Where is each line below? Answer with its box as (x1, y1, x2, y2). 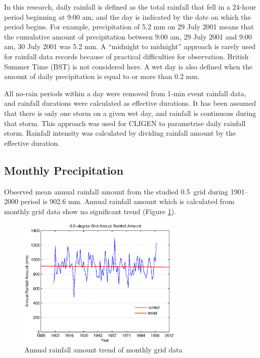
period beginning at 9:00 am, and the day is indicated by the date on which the (4, 11, 251, 22)
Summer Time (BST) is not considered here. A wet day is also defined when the (4, 61, 252, 71)
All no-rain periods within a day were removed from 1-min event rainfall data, (4, 88, 246, 98)
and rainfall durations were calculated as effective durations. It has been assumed (4, 98, 256, 108)
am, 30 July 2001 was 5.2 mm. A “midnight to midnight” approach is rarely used (4, 41, 256, 52)
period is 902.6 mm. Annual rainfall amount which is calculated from (20, 196, 235, 207)
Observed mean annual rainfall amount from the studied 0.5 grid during (4, 186, 228, 196)
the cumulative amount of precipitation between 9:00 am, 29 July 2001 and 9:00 (4, 31, 252, 42)
